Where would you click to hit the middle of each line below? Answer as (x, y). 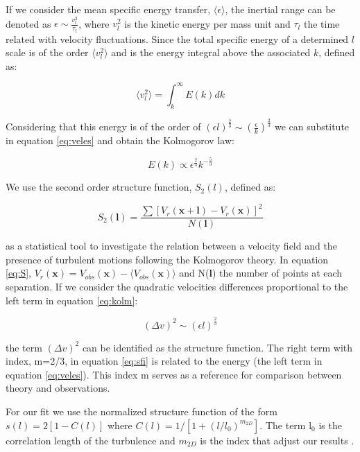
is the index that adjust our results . (277, 440)
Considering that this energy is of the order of (103, 127)
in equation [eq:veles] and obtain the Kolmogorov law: (120, 140)
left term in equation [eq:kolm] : (72, 300)
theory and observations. (58, 388)
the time (322, 23)
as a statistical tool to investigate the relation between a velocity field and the (171, 246)
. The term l (286, 425)
